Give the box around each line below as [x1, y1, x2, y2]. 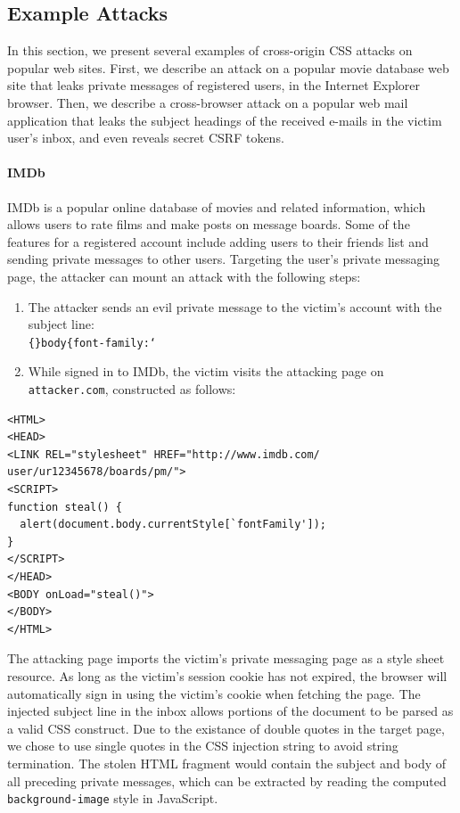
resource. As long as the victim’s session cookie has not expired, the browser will [7, 666, 448, 685]
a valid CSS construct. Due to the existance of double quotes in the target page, [7, 719, 445, 737]
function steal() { [7, 500, 122, 513]
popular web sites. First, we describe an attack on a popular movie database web [7, 58, 449, 77]
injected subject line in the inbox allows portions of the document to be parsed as [7, 702, 454, 720]
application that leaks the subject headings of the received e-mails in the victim [7, 111, 442, 129]
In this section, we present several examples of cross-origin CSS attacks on [7, 41, 413, 60]
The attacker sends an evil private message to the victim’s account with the [28, 297, 442, 316]
